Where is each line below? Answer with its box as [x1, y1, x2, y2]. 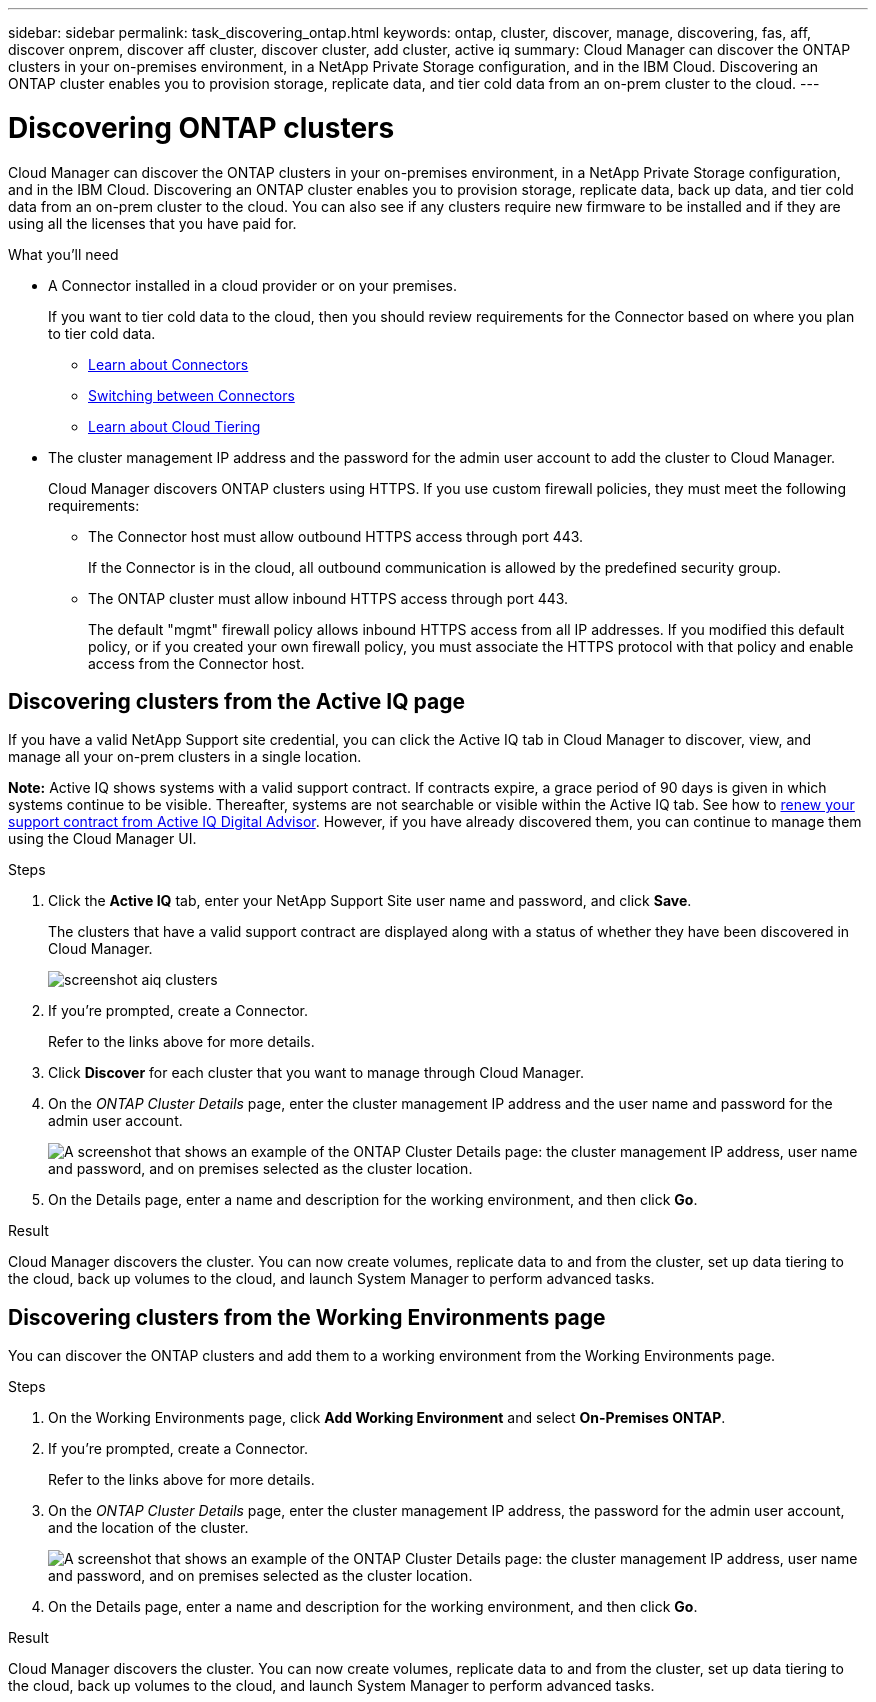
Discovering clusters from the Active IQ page [8, 688, 465, 714]
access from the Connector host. [88, 654, 305, 672]
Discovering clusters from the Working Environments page [8, 1304, 606, 1330]
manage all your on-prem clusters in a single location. [8, 748, 362, 766]
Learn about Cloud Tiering [88, 417, 261, 435]
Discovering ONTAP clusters [8, 110, 395, 145]
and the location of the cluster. [48, 1519, 249, 1537]
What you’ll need [8, 245, 119, 263]
